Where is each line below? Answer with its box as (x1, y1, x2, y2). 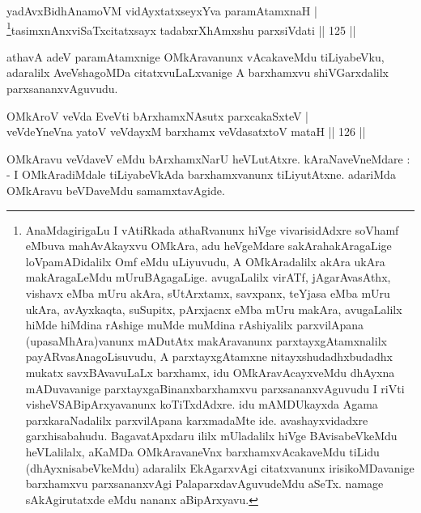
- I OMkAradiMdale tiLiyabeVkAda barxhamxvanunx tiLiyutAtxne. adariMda (6, 166, 396, 183)
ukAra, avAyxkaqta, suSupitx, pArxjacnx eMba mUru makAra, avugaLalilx (25, 300, 402, 317)
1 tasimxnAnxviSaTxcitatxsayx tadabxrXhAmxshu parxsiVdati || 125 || (6, 19, 356, 38)
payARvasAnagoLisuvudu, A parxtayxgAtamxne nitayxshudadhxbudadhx (25, 348, 393, 365)
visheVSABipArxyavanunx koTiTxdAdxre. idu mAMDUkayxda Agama (25, 396, 378, 413)
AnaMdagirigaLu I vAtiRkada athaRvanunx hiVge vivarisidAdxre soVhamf (25, 221, 399, 238)
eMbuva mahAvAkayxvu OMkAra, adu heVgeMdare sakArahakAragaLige (25, 237, 392, 254)
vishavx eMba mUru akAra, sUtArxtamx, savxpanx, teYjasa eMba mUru (25, 284, 390, 301)
